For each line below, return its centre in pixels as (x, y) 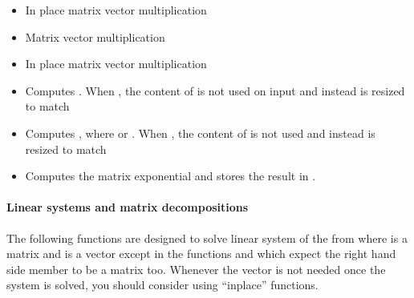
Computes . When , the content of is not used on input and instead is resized (215, 90)
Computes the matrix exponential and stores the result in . (170, 176)
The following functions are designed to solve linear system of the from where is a (207, 238)
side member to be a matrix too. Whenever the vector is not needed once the (196, 269)
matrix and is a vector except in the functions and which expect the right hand (201, 254)
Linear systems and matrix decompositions (128, 207)
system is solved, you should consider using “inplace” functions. (162, 285)
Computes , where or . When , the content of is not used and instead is (200, 133)
